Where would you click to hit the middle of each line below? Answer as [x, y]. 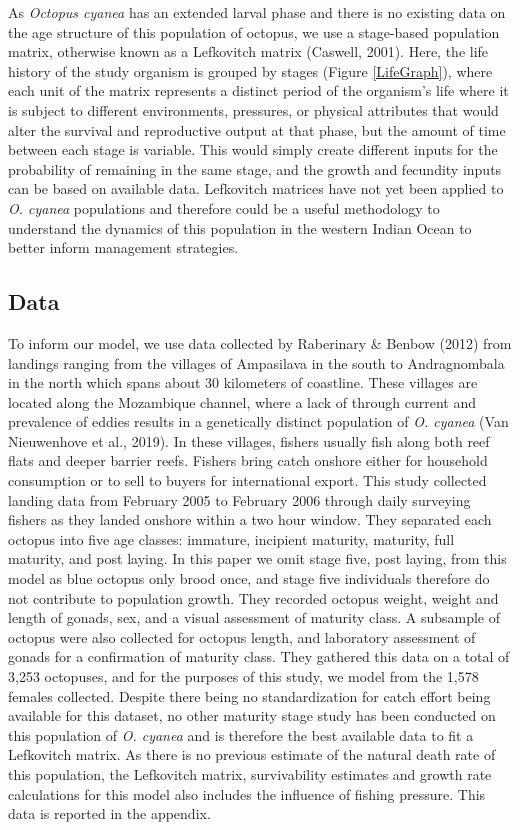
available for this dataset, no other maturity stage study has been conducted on [252, 715]
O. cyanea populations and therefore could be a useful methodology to [224, 207]
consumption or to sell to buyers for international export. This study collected [247, 480]
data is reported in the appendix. [109, 813]
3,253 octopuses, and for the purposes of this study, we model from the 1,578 [243, 676]
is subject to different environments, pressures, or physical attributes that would [253, 109]
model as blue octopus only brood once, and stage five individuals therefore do [249, 578]
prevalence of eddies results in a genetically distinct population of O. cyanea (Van [258, 421]
